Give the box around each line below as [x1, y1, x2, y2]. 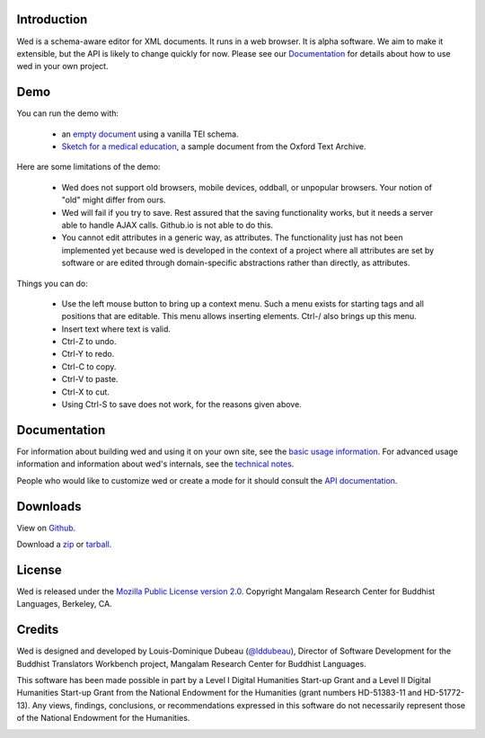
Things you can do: [16, 278, 89, 289]
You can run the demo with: [16, 108, 119, 119]
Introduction [16, 12, 88, 27]
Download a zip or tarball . [16, 539, 112, 549]
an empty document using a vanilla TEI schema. [61, 129, 239, 139]
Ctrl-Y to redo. [61, 349, 115, 360]
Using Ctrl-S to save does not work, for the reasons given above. [61, 399, 303, 410]
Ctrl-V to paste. [61, 374, 119, 385]
